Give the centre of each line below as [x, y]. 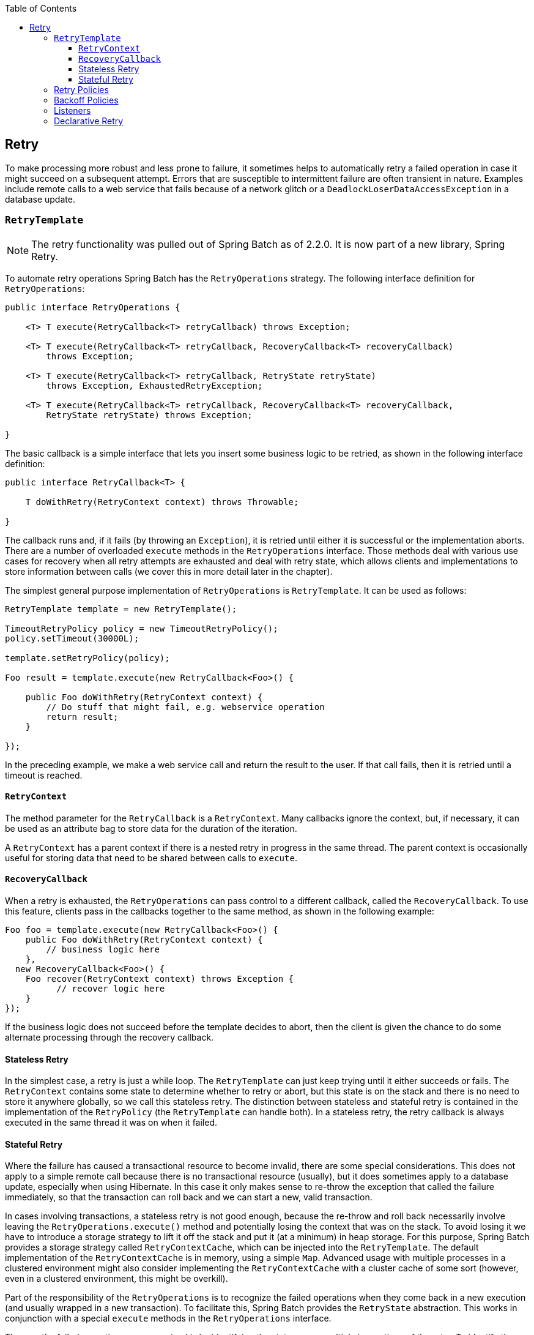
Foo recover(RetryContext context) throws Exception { [160, 979]
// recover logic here [111, 989]
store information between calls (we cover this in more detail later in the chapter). [169, 571]
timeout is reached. [44, 775]
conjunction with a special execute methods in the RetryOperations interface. [168, 1318]
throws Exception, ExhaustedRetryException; [154, 385]
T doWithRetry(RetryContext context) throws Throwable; [162, 502]
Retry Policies [81, 90]
